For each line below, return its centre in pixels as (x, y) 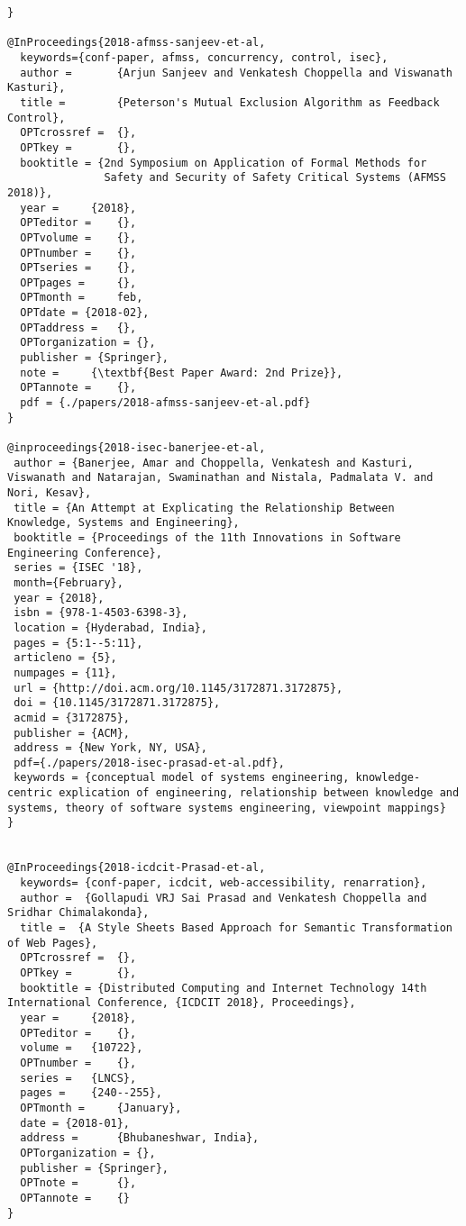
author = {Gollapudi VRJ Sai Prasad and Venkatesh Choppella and (224, 898)
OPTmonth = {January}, (101, 1108)
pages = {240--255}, (91, 1093)
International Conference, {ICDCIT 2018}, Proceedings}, (182, 1003)
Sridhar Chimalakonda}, (78, 913)
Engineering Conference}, (85, 553)
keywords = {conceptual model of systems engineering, (182, 778)
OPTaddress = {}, (78, 327)
